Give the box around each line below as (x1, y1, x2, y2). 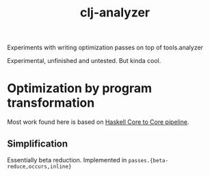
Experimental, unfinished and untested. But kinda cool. (7, 57, 161, 65)
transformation (7, 95, 95, 111)
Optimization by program (7, 81, 153, 97)
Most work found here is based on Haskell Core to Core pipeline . (7, 118, 189, 126)
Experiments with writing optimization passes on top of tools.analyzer (7, 43, 204, 52)
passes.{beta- (128, 157, 169, 164)
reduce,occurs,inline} (7, 163, 72, 170)
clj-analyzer (79, 5, 150, 21)
